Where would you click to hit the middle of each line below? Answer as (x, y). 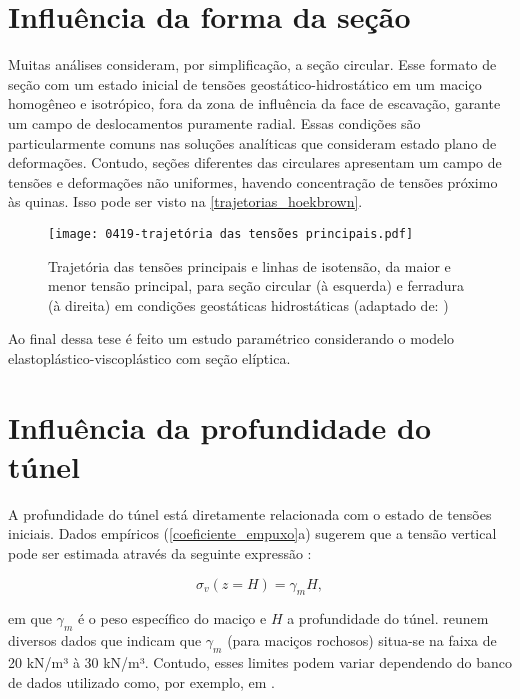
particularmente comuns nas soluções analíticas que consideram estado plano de (252, 142)
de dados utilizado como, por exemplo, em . (141, 681)
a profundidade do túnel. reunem (388, 618)
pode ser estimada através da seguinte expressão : (160, 553)
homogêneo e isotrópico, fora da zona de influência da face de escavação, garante (254, 103)
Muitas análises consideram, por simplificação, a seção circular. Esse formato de (252, 64)
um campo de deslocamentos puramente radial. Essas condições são (214, 122)
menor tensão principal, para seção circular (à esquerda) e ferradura (256, 285)
